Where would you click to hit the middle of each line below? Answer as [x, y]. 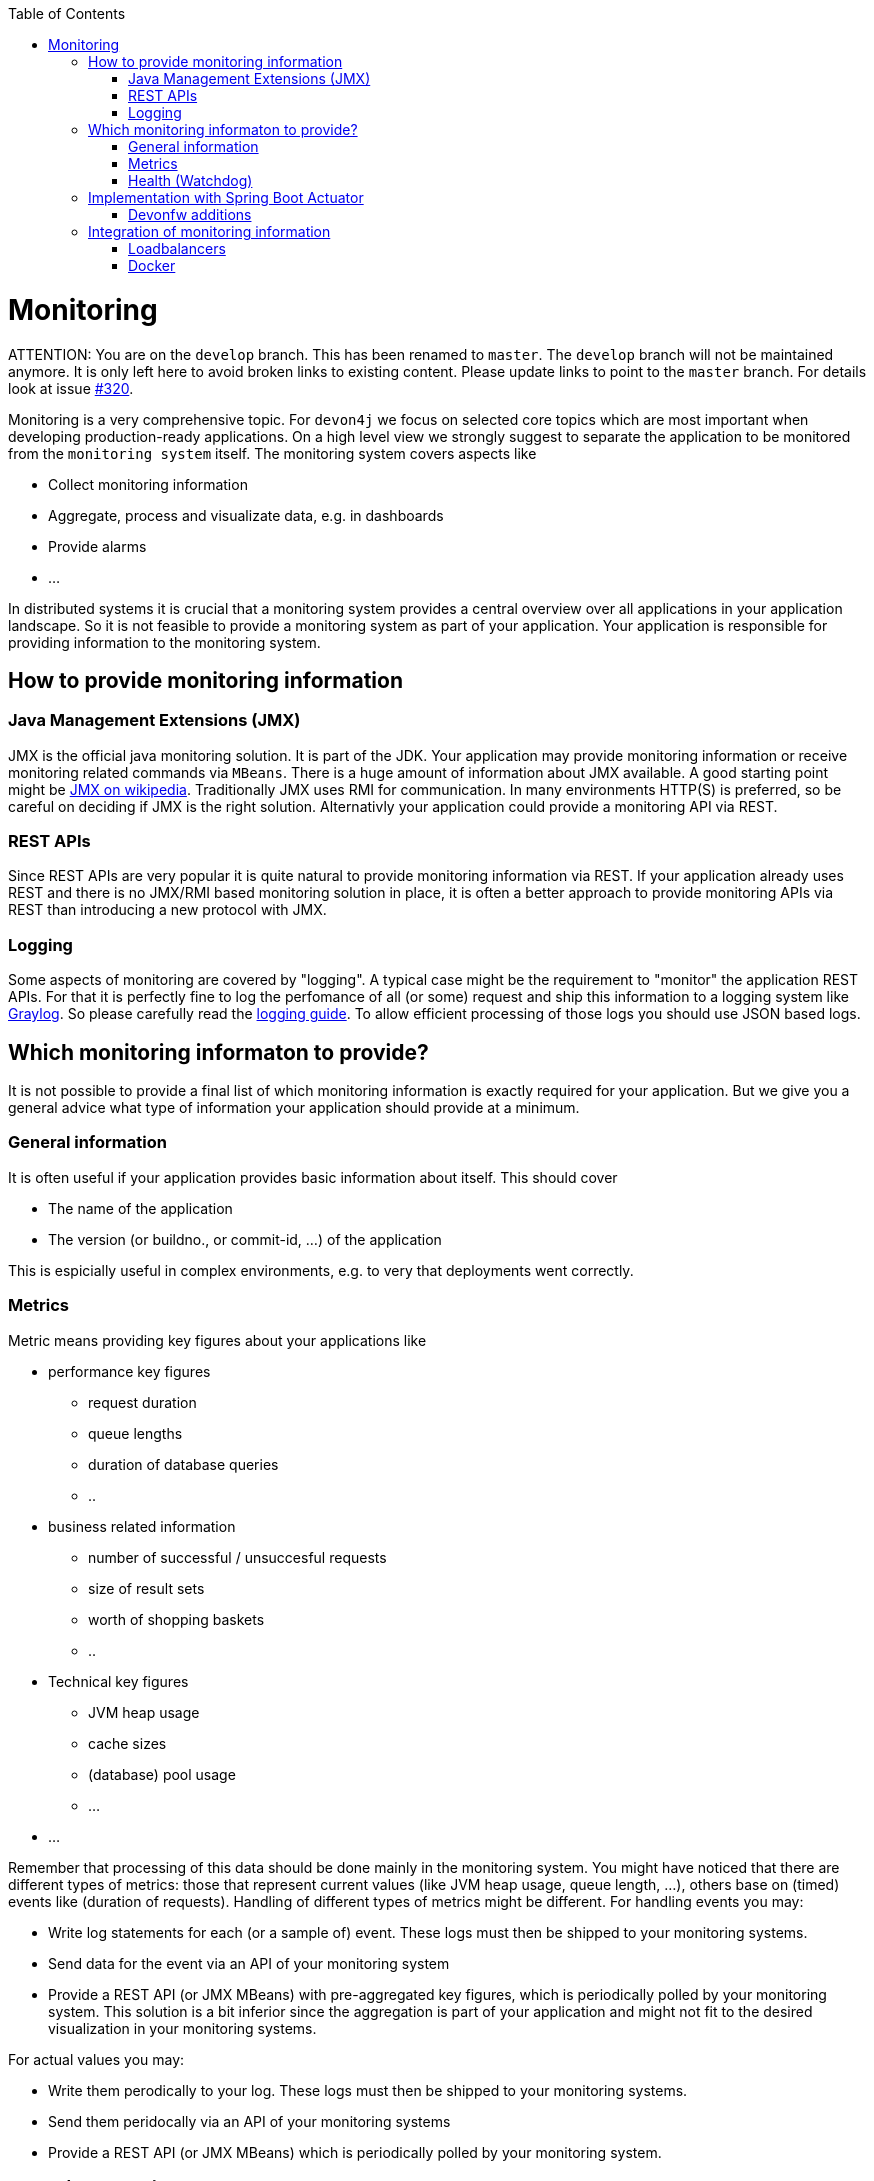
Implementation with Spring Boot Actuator [226, 197]
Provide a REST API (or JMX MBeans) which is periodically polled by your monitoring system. [355, 2152]
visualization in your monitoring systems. [182, 2028]
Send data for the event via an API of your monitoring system [249, 1963]
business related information [142, 1526]
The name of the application [140, 1208]
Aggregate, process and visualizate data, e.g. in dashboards [246, 515]
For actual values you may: [96, 2059]
